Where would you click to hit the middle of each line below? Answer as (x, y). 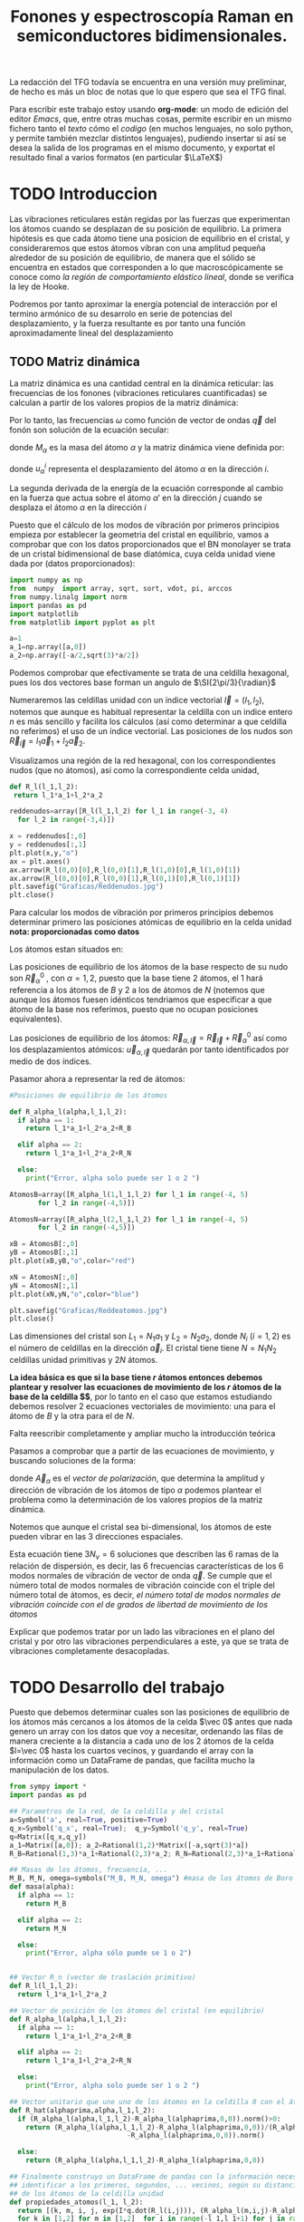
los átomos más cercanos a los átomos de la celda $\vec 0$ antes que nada (151, 1722)
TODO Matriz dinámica (75, 361)
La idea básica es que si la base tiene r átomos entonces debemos (136, 1377)
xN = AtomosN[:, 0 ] (44, 1277)
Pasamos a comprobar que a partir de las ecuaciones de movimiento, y (142, 1451)
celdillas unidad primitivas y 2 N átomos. (84, 1359)
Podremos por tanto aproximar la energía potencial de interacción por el (143, 304)
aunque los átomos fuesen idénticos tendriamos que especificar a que (141, 1000)
